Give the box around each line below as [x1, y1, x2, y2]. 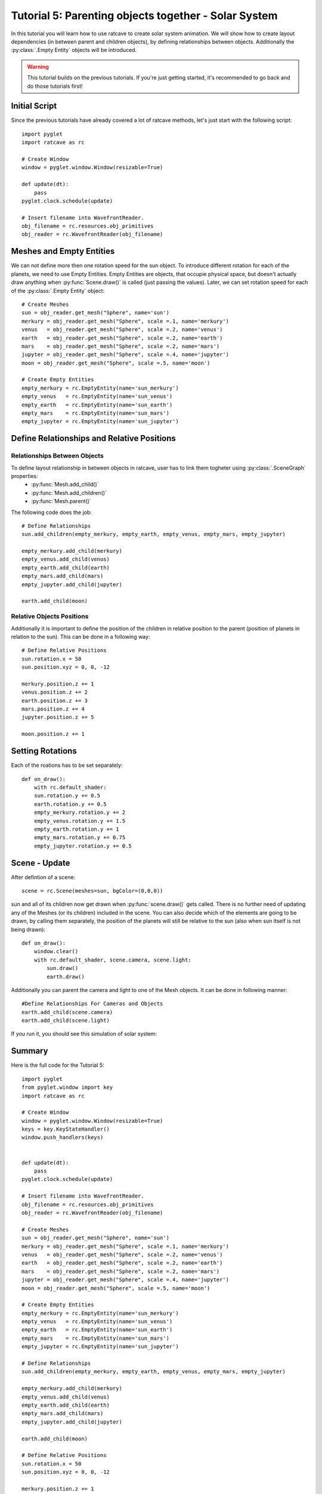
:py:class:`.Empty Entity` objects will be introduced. [11, 47, 137, 54]
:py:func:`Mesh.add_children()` [31, 489, 107, 496]
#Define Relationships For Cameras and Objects [21, 1000, 163, 1007]
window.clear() [33, 948, 79, 955]
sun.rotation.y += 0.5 [33, 792, 101, 799]
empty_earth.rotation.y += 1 [33, 825, 119, 832]
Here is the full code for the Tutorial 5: [11, 1061, 104, 1069]
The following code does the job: [11, 509, 92, 516]
